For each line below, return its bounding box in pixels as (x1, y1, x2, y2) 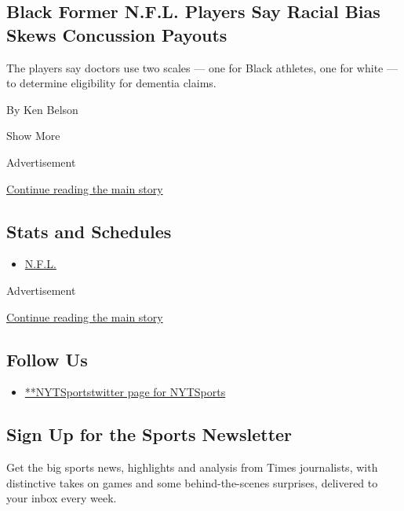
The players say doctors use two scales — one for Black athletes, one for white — (6, 59, 398, 75)
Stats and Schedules (6, 219, 172, 243)
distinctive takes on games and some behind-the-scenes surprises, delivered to (6, 474, 378, 491)
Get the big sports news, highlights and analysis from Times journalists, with (6, 459, 378, 476)
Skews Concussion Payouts (6, 22, 227, 46)
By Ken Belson (6, 101, 78, 117)
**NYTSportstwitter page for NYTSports (24, 384, 226, 400)
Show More (6, 127, 60, 144)
